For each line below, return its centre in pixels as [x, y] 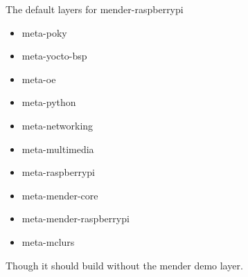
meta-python [49, 102]
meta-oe [39, 79]
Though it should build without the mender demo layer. [124, 265]
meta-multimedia [58, 149]
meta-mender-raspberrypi [76, 218]
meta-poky [44, 32]
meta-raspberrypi [59, 172]
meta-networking [57, 125]
